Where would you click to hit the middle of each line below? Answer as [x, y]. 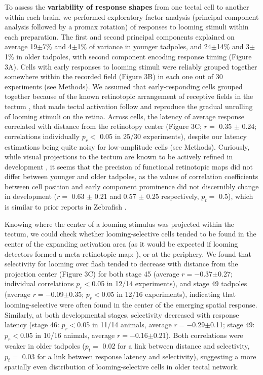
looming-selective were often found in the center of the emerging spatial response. [131, 305]
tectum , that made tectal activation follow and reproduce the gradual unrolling [129, 106]
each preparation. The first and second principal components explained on [120, 36]
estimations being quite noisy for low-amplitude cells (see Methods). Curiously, [127, 146]
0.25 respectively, [173, 196]
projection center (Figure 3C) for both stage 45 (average [92, 273]
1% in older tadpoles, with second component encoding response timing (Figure [128, 56]
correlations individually [42, 136]
